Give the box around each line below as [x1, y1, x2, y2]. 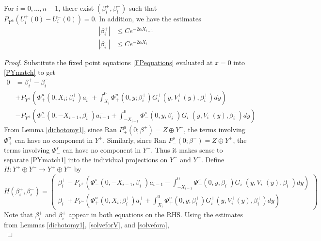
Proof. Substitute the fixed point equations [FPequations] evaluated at [4, 57, 213, 68]
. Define [201, 154, 225, 164]
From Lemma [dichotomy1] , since [4, 124, 103, 134]
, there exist [58, 3, 94, 13]
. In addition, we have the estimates [95, 14, 201, 23]
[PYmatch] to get [4, 67, 55, 77]
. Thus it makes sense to [151, 145, 223, 155]
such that [128, 3, 157, 13]
